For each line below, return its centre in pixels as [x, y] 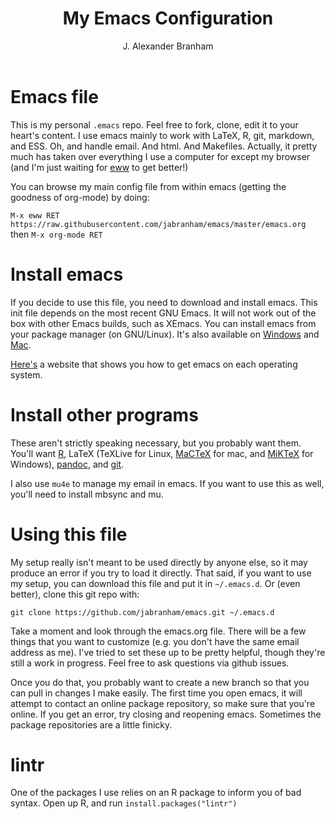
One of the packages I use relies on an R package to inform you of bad [156, 793]
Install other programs [104, 414]
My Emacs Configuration [168, 18]
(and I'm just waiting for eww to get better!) [99, 167]
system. [26, 374]
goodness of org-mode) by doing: [80, 197]
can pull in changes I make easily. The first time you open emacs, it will [156, 693]
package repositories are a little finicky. [91, 724]
